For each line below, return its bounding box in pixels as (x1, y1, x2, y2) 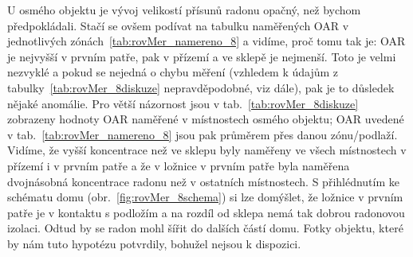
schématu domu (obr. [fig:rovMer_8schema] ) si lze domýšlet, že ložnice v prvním (7, 189, 403, 205)
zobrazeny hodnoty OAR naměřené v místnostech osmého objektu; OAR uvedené (7, 111, 404, 127)
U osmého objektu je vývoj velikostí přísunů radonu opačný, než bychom (7, 2, 361, 18)
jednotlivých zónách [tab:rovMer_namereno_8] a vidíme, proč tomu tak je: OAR (7, 33, 406, 49)
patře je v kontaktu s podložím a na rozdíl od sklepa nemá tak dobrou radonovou (7, 204, 405, 220)
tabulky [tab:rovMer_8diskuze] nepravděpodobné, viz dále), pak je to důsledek (7, 79, 395, 95)
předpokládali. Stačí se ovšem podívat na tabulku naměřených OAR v (7, 17, 349, 33)
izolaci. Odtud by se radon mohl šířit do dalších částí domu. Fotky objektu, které (7, 220, 403, 236)
